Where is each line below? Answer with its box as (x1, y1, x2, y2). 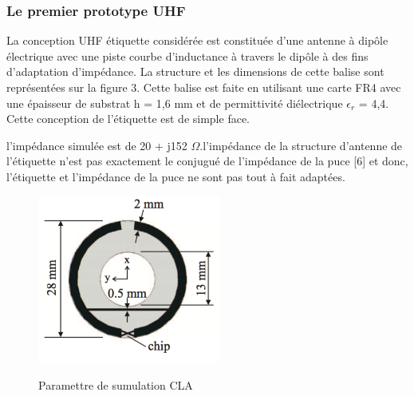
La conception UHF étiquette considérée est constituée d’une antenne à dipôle (6, 32, 388, 49)
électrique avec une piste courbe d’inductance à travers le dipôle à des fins (6, 47, 369, 64)
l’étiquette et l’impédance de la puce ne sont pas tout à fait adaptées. (6, 168, 345, 184)
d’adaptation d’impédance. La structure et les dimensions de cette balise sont (6, 63, 384, 80)
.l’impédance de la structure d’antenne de (199, 137, 403, 153)
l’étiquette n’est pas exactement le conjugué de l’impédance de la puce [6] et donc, (6, 152, 408, 169)
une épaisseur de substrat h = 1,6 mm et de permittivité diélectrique (6, 94, 343, 111)
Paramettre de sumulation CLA (38, 376, 193, 393)
